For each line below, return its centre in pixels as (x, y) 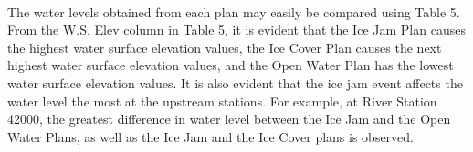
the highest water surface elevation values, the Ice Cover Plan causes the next (225, 47)
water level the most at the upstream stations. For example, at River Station (222, 101)
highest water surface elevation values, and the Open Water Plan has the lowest (231, 65)
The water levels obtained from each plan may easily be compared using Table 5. (234, 11)
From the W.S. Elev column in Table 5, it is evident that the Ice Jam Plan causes (236, 30)
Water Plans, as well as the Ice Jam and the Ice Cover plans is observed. (211, 136)
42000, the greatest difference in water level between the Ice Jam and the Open (229, 119)
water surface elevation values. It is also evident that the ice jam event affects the (235, 82)
